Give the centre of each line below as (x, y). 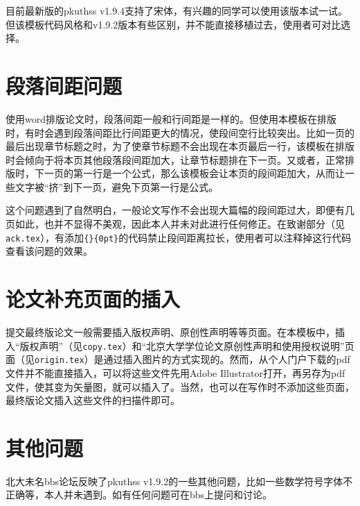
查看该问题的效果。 (49, 251)
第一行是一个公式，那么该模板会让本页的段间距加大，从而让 (209, 173)
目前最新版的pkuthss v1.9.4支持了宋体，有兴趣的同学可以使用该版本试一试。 (177, 10)
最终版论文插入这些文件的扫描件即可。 (93, 400)
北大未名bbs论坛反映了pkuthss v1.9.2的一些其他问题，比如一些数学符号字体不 (179, 481)
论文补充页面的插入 (93, 299)
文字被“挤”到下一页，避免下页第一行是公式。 (117, 186)
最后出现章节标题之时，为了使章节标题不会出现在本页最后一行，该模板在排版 (180, 146)
